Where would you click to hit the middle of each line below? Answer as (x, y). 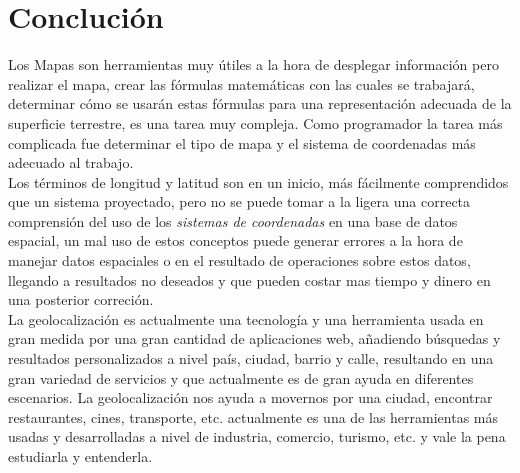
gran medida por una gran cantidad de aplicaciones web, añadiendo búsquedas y (254, 338)
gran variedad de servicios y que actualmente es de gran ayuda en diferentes (241, 377)
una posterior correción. (81, 299)
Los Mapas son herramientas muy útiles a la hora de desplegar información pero (253, 64)
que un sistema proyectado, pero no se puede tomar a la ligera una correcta (239, 201)
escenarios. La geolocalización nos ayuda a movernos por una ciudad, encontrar (250, 397)
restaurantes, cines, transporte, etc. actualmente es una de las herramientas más (253, 416)
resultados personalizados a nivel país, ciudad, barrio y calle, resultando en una (251, 358)
